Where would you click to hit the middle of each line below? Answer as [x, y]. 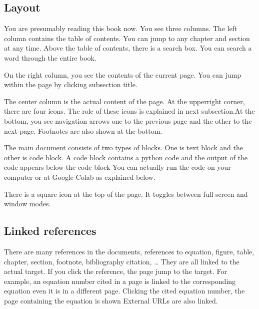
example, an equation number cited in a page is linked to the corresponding [120, 281]
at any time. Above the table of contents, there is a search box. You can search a [128, 48]
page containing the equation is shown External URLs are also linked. [111, 300]
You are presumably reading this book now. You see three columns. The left [121, 28]
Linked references [50, 231]
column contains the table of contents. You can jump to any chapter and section [127, 38]
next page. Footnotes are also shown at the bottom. [83, 130]
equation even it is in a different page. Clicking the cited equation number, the [124, 291]
